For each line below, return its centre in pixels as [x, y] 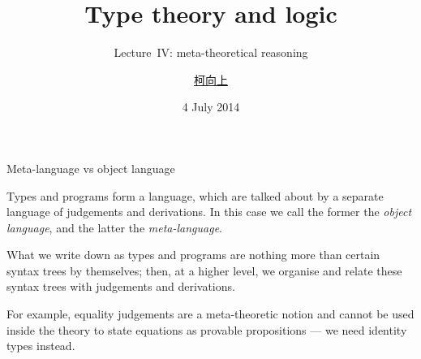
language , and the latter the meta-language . [114, 227]
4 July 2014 [211, 107]
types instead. [41, 346]
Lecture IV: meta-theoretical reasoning [211, 52]
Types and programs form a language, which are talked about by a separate [195, 195]
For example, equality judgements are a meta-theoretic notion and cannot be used [210, 314]
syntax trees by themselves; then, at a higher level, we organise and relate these [204, 270]
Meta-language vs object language [91, 168]
